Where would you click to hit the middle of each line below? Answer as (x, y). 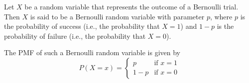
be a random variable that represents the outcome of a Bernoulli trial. (131, 6)
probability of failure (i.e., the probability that (75, 36)
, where (221, 16)
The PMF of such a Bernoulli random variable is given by (92, 52)
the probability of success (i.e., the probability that (82, 26)
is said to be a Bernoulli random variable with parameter (117, 16)
